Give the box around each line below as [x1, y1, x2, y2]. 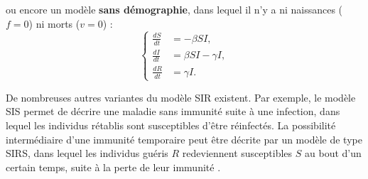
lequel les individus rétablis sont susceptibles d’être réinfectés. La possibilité [6, 117, 336, 132]
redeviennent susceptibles [182, 146, 293, 161]
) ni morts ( [28, 16, 80, 31]
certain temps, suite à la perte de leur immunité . [6, 159, 221, 174]
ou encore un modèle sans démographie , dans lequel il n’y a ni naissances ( [6, 2, 343, 16]
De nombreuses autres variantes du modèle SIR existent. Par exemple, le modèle [6, 89, 356, 104]
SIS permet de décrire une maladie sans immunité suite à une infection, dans [6, 104, 340, 119]
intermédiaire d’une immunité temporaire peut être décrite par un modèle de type [6, 131, 362, 146]
